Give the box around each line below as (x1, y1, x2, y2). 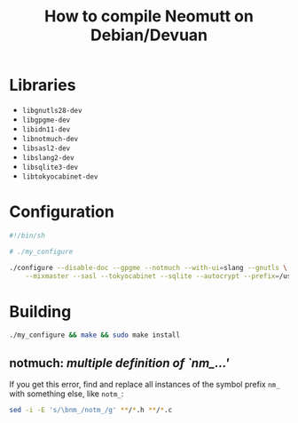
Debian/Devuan (90, 25, 208, 45)
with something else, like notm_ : (9, 388, 124, 399)
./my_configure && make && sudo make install (9, 331, 180, 339)
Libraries (9, 76, 76, 95)
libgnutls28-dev (21, 106, 82, 115)
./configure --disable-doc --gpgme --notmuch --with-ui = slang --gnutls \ (9, 263, 288, 272)
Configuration (9, 202, 115, 222)
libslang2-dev (21, 153, 74, 162)
